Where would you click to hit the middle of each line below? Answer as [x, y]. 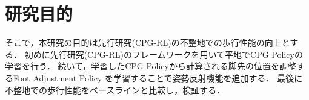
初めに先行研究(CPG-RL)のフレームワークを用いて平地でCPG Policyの [164, 54]
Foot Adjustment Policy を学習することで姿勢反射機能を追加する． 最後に [158, 77]
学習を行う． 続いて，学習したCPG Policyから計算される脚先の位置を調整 [151, 66]
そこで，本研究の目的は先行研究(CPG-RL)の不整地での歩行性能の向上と [148, 42]
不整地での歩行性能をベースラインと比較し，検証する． [115, 89]
